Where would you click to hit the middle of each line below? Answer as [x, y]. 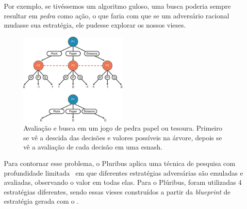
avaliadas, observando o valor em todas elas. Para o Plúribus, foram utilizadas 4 [123, 182]
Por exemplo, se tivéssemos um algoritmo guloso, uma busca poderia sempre [117, 6]
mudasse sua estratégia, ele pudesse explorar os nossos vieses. [95, 25]
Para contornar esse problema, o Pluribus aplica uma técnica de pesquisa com [120, 163]
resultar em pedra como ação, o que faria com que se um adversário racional [117, 15]
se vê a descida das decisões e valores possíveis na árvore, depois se [123, 137]
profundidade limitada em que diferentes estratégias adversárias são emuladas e [123, 172]
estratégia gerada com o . [41, 201]
